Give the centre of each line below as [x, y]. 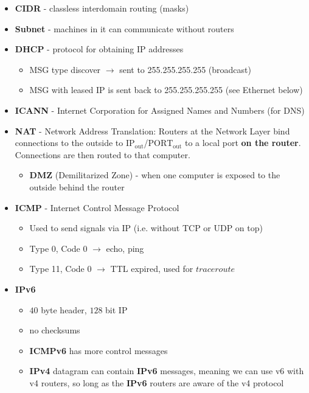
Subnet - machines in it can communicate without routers [124, 28]
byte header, [64, 309]
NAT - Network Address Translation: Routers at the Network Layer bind [152, 130]
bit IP [116, 309]
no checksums [55, 330]
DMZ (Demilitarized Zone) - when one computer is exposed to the [155, 175]
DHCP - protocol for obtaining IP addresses [99, 49]
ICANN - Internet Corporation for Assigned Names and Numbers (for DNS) [160, 110]
